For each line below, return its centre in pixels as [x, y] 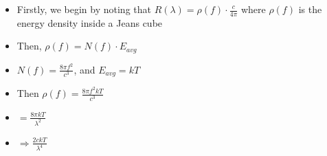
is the [310, 9]
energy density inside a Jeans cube [90, 22]
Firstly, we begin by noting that [84, 9]
